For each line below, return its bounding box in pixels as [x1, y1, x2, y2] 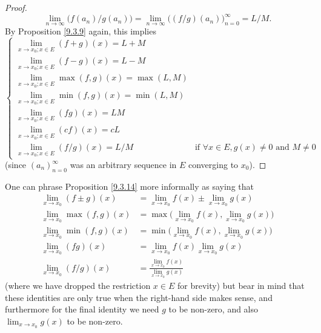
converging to [188, 158, 239, 170]
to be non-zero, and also [168, 303, 259, 315]
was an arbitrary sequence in [70, 158, 177, 170]
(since [5, 158, 27, 170]
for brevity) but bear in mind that [177, 279, 305, 292]
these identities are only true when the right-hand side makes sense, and [5, 291, 273, 303]
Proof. [5, 1, 27, 13]
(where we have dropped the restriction [5, 279, 151, 292]
